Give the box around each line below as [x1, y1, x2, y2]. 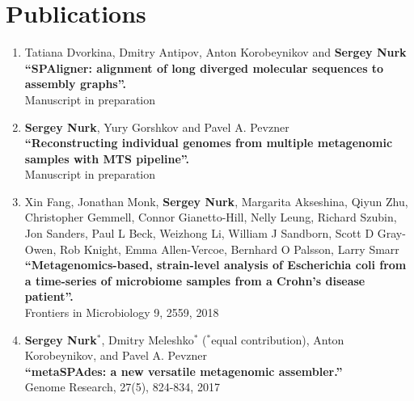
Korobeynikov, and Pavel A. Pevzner [24, 347, 208, 364]
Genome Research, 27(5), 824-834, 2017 [24, 378, 220, 395]
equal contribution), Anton [211, 331, 344, 348]
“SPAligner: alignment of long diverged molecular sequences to [24, 59, 384, 76]
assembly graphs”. [24, 75, 126, 92]
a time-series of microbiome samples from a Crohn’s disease [24, 272, 365, 289]
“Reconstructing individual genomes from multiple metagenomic [24, 134, 393, 151]
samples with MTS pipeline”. [24, 150, 190, 167]
